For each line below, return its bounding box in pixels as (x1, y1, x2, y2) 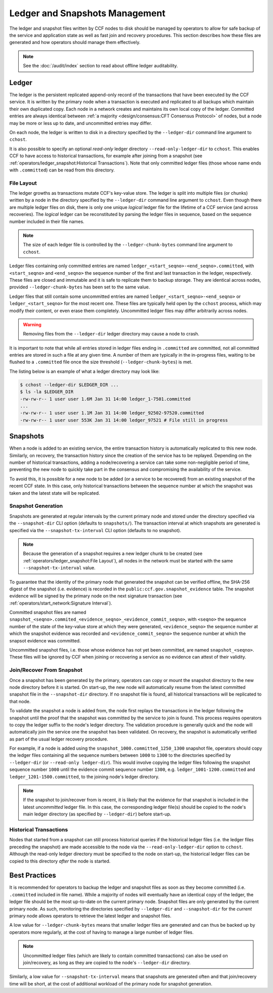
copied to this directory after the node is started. (9, 858, 111, 864)
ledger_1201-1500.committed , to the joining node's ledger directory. (9, 773, 160, 780)
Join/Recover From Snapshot (9, 667, 83, 674)
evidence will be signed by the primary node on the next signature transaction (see (9, 593, 183, 599)
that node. (9, 698, 31, 704)
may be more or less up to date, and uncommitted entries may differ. (9, 120, 152, 126)
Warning (23, 321, 41, 327)
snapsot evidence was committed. (9, 637, 81, 643)
